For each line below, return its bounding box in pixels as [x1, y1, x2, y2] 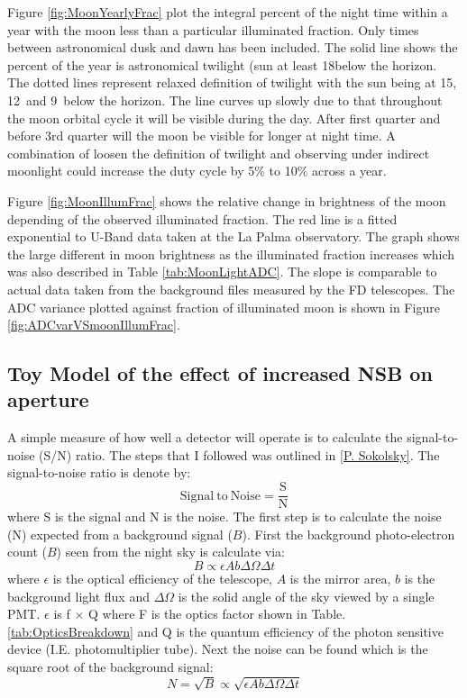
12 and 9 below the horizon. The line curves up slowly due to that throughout [7, 90, 443, 109]
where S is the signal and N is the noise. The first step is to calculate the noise [7, 507, 442, 526]
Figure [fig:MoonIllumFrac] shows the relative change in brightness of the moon [7, 191, 446, 210]
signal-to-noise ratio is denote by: [7, 463, 191, 482]
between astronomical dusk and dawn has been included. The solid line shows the [7, 38, 458, 57]
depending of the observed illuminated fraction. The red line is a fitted [7, 209, 398, 228]
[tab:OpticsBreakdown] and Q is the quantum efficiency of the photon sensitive [7, 621, 444, 640]
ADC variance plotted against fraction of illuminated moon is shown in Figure [7, 297, 440, 316]
